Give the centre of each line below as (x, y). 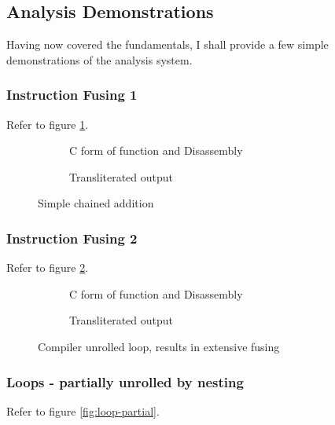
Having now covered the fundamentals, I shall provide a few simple (167, 44)
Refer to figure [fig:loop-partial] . (83, 410)
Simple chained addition (96, 203)
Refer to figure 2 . (48, 267)
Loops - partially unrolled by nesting (125, 381)
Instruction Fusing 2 (72, 238)
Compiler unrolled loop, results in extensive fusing (159, 346)
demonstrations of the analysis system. (99, 59)
